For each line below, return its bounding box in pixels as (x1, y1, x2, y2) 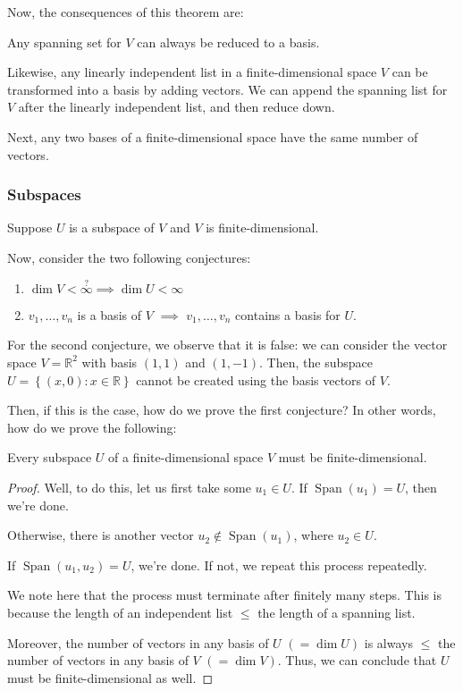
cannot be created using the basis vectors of (136, 370, 376, 389)
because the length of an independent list (7, 603, 233, 621)
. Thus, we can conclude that (277, 651, 437, 670)
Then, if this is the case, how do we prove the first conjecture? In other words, (7, 400, 436, 419)
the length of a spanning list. (257, 603, 416, 621)
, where (293, 526, 333, 544)
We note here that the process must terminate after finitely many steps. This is (7, 586, 442, 604)
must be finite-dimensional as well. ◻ (7, 668, 214, 687)
